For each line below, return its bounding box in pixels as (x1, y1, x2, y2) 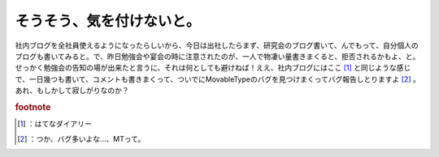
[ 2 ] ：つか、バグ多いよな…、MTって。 (17, 134, 146, 143)
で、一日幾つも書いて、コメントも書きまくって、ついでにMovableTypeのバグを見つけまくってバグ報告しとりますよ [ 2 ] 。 (15, 74, 420, 84)
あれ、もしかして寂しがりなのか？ (15, 86, 129, 95)
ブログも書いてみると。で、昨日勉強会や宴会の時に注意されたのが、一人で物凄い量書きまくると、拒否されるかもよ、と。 (15, 51, 420, 61)
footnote (15, 101, 51, 112)
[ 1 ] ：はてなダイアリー (17, 119, 93, 129)
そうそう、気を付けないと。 (15, 12, 201, 30)
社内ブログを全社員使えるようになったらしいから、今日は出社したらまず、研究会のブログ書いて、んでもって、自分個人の (15, 40, 419, 50)
